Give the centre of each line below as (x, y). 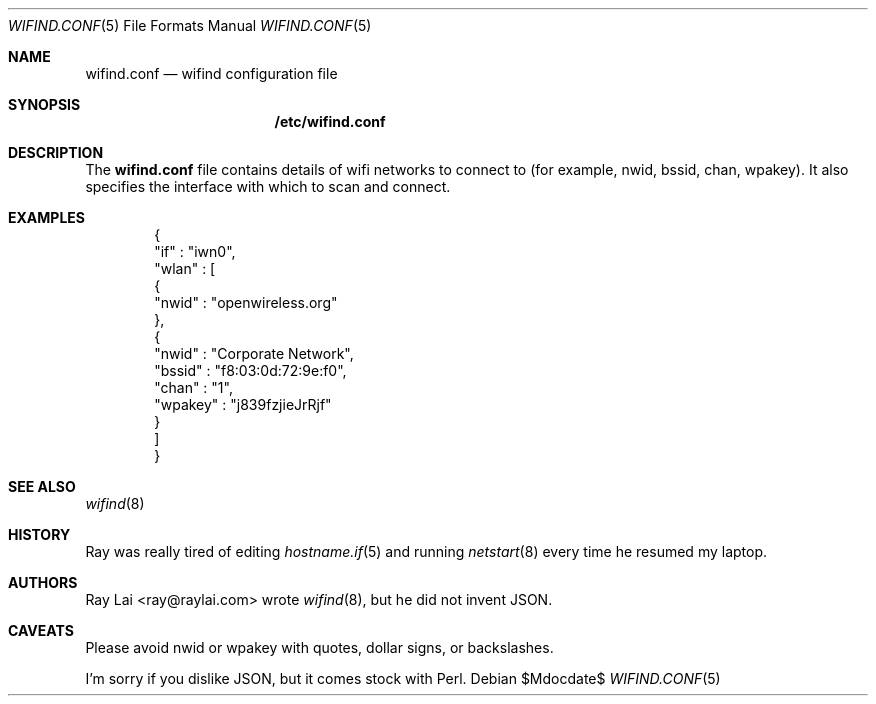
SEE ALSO (42, 486)
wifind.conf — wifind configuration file (211, 73)
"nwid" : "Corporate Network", (254, 353)
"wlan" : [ (185, 268)
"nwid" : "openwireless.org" (246, 302)
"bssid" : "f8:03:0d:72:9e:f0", (250, 370)
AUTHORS (43, 582)
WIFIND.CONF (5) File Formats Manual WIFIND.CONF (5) (190, 25)
